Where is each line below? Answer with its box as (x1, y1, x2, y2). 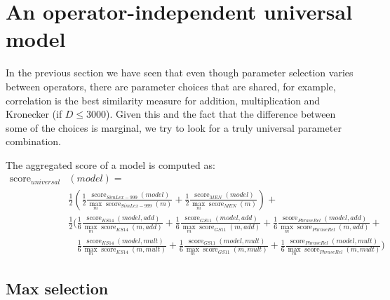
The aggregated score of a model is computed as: (6, 157, 215, 172)
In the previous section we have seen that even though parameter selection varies (6, 65, 354, 80)
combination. (6, 134, 61, 149)
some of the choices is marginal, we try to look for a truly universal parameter (6, 120, 342, 135)
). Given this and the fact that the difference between (106, 107, 336, 121)
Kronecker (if (6, 107, 62, 121)
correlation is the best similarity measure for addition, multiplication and (6, 93, 321, 107)
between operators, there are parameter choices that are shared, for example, (6, 79, 336, 93)
